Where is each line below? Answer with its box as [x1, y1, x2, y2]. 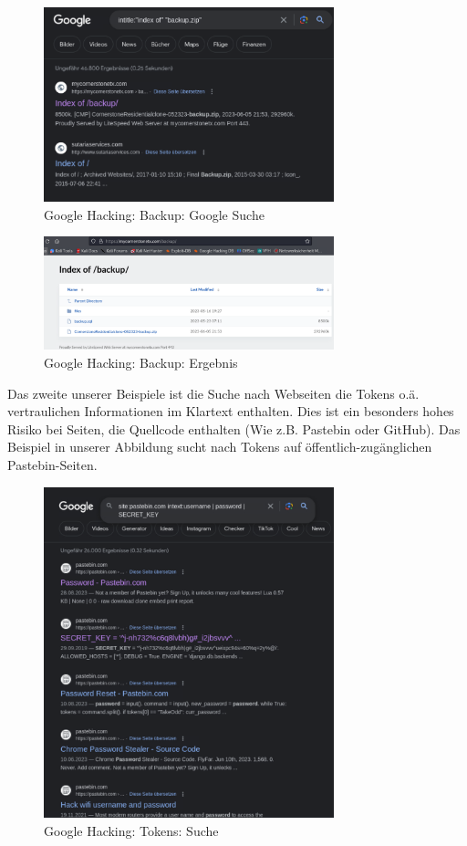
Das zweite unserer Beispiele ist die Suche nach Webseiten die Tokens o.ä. [7, 383, 420, 402]
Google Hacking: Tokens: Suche [44, 820, 219, 840]
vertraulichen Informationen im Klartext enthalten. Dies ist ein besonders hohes [7, 402, 454, 421]
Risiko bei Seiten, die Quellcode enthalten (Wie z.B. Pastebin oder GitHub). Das [7, 419, 461, 438]
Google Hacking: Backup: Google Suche [44, 204, 265, 224]
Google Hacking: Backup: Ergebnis [44, 353, 238, 372]
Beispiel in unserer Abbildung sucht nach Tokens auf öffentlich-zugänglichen [7, 437, 432, 456]
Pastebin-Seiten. [7, 455, 98, 475]
